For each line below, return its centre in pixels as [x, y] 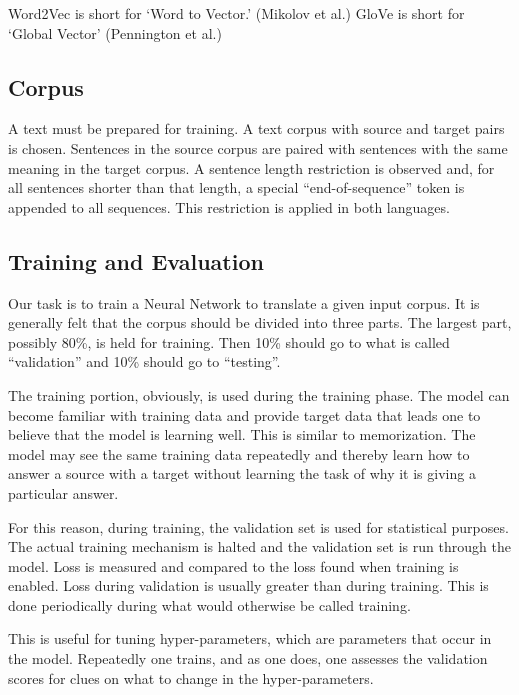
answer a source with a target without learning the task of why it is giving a [242, 473]
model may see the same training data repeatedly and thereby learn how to [239, 453]
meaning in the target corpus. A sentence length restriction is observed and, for [251, 167]
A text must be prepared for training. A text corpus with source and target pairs [256, 128]
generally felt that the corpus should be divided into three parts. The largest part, [260, 322]
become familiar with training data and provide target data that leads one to [244, 414]
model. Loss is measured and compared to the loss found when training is [233, 565]
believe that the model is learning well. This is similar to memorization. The [242, 434]
